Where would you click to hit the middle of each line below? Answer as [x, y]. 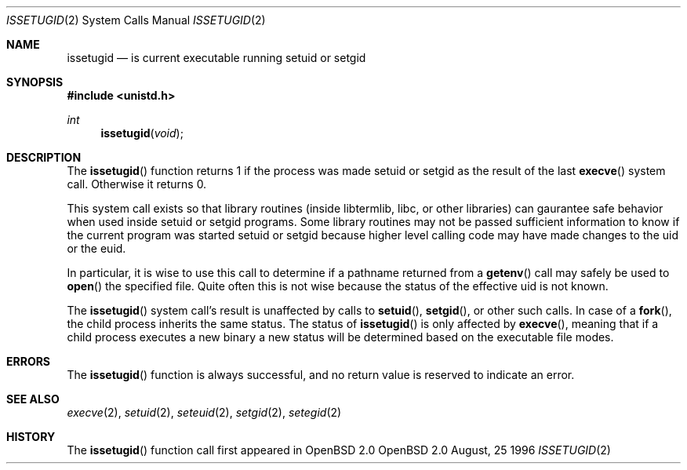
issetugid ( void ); [142, 133]
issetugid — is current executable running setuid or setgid [216, 58]
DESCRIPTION [44, 157]
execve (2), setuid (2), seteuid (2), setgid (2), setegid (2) [204, 412]
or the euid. [96, 248]
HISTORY [31, 437]
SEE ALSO [33, 399]
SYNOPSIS [35, 82]
